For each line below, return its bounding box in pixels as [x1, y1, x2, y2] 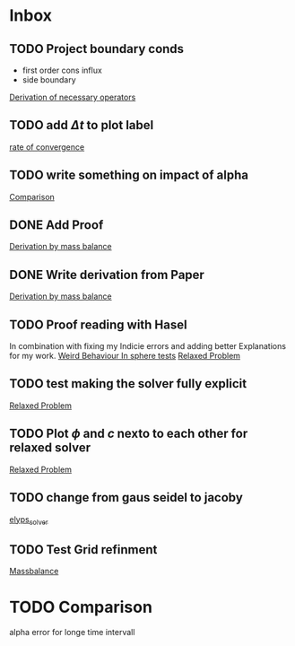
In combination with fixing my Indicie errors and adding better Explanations [9, 341, 287, 352]
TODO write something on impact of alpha [9, 168, 249, 183]
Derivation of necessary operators [9, 92, 136, 102]
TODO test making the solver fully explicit [9, 376, 247, 391]
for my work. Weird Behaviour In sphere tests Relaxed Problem [9, 351, 240, 362]
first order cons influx [22, 65, 103, 75]
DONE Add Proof [9, 217, 104, 233]
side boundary [22, 74, 76, 85]
